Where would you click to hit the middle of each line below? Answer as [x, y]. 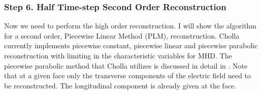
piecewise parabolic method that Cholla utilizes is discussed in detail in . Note [126, 65]
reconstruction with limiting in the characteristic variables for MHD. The [118, 55]
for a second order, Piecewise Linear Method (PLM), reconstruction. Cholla [122, 35]
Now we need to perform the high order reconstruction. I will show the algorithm [130, 26]
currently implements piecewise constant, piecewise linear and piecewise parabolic [131, 45]
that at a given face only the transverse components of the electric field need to [128, 75]
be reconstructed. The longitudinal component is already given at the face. [120, 85]
